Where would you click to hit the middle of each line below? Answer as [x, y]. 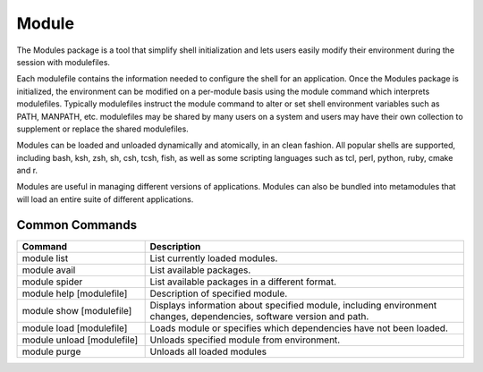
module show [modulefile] [77, 310]
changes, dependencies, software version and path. [259, 316]
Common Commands [77, 225]
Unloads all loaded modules [208, 351]
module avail [49, 270]
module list [45, 258]
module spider [52, 282]
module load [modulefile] [75, 328]
